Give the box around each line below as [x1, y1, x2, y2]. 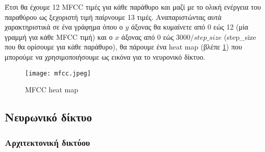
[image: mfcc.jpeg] [25, 69, 91, 77]
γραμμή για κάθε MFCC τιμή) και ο [5, 31, 113, 42]
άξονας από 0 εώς [121, 31, 174, 42]
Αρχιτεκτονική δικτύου [5, 136, 90, 148]
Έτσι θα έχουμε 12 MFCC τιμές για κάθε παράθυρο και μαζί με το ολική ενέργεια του [5, 2, 261, 12]
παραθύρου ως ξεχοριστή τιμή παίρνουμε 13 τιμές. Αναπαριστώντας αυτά [5, 11, 222, 22]
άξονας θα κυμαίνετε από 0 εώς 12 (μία [131, 21, 249, 32]
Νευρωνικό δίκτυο [5, 109, 92, 125]
